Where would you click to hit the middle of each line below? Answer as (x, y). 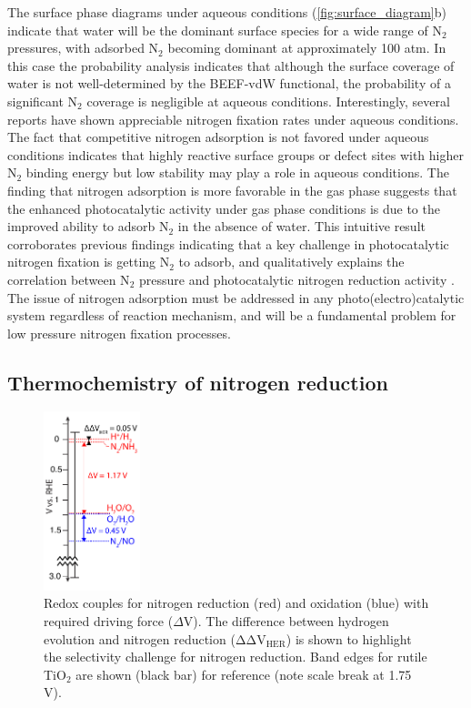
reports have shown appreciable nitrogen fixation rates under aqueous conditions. (233, 119)
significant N (43, 101)
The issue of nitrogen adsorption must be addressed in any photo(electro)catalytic (236, 297)
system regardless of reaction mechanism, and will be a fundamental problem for (232, 315)
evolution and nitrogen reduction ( (140, 638)
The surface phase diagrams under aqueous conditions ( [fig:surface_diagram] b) (227, 12)
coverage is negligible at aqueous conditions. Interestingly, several (268, 101)
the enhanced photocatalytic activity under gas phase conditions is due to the (224, 208)
